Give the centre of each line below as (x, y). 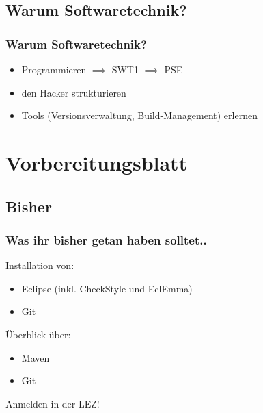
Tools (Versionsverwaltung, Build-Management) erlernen (139, 115)
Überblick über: (38, 334)
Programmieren (54, 69)
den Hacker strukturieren (74, 92)
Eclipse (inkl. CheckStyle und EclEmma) (107, 288)
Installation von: (40, 265)
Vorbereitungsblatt (97, 162)
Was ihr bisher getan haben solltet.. (106, 239)
